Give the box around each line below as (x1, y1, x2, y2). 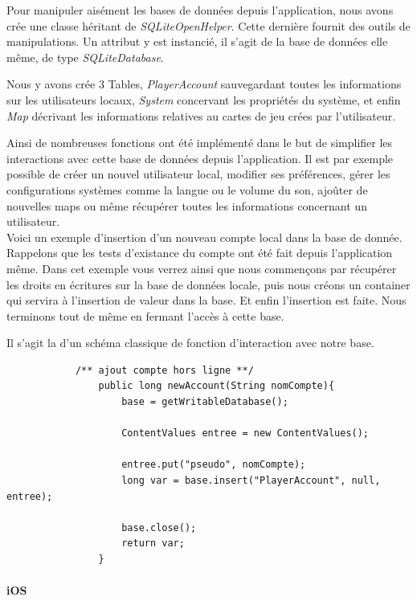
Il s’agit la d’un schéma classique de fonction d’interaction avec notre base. (6, 334, 374, 351)
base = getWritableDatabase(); (121, 396, 288, 408)
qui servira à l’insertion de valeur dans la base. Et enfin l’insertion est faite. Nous (6, 292, 407, 309)
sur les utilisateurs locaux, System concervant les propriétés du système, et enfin (6, 91, 401, 108)
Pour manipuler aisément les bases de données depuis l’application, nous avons (6, 2, 394, 18)
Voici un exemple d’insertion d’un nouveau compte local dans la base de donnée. (6, 228, 403, 245)
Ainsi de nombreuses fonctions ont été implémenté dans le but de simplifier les (6, 134, 393, 151)
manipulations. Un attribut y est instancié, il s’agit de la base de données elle (6, 33, 388, 50)
